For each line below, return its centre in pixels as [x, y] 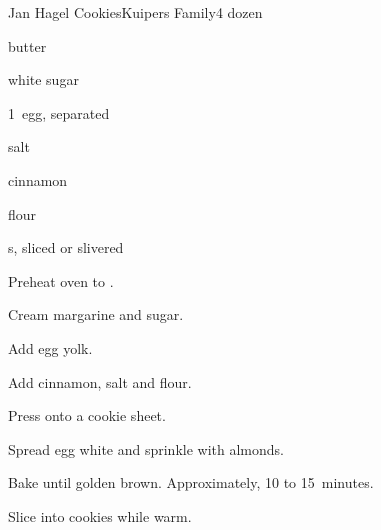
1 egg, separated [59, 112]
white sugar [43, 79]
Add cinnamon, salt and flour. [100, 381]
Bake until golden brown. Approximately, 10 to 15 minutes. [191, 482]
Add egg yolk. [50, 347]
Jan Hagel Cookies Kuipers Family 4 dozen [135, 12]
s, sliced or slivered [66, 247]
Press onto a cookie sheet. [87, 415]
